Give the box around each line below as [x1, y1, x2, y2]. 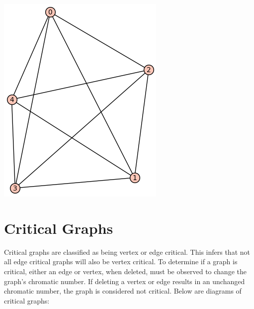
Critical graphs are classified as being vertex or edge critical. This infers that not [4, 246, 250, 257]
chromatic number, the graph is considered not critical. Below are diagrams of [4, 286, 242, 296]
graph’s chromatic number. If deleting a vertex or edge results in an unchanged [4, 276, 245, 286]
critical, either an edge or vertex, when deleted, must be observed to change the [4, 266, 247, 276]
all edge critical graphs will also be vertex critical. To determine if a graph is [4, 256, 238, 267]
